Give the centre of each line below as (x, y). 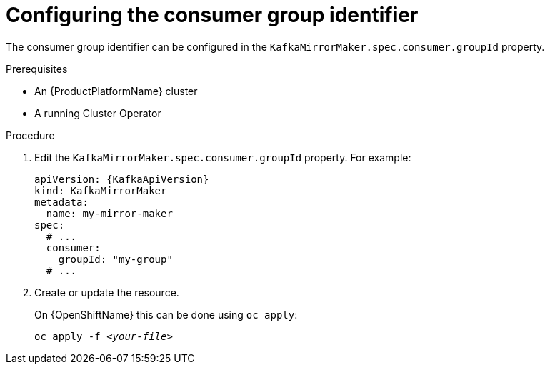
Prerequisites (37, 69)
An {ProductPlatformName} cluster (116, 91)
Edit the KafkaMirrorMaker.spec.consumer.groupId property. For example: (223, 157)
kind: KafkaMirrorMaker (101, 190)
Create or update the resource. (107, 292)
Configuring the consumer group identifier (212, 15)
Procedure (30, 135)
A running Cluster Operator (98, 113)
